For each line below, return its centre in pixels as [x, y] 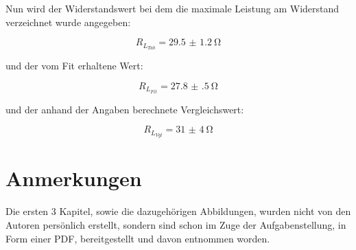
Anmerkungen [74, 178]
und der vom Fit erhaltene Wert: [74, 66]
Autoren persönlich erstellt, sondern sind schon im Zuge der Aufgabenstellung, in [176, 224]
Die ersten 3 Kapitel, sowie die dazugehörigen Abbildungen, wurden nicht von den [178, 211]
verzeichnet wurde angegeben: [68, 22]
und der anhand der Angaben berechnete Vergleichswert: [125, 109]
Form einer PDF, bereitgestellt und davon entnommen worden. [138, 238]
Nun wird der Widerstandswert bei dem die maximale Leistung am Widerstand [173, 8]
